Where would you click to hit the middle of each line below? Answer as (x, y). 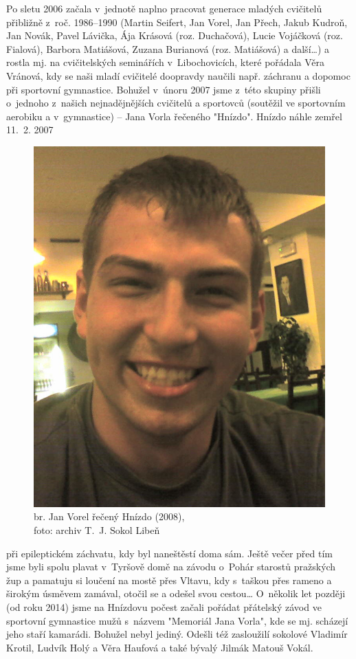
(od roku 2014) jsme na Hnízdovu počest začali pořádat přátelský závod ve (164, 606)
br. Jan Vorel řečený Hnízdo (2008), (109, 516)
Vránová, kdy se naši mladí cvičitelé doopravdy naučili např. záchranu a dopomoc (178, 75)
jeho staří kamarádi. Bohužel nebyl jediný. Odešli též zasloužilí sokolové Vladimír (177, 634)
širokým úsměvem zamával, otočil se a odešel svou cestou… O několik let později (176, 593)
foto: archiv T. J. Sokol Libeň (97, 529)
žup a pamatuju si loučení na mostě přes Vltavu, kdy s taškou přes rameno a (169, 580)
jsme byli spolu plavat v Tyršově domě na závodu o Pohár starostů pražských (171, 567)
